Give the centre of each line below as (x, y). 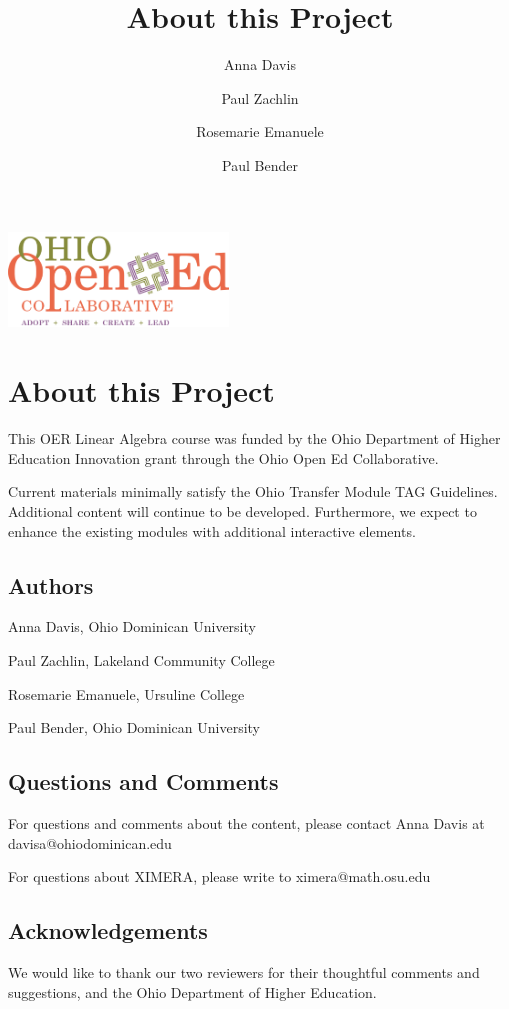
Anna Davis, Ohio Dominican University (132, 626)
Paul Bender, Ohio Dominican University (134, 727)
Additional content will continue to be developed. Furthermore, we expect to (242, 511)
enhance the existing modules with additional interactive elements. (212, 530)
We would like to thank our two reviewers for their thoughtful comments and (244, 971)
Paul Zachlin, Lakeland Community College (141, 659)
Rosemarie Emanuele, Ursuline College (126, 693)
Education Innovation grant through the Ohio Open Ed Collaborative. (223, 457)
